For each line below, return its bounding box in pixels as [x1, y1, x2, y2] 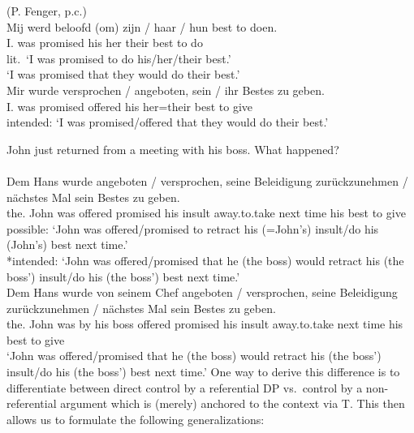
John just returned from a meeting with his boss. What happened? [6, 140, 339, 157]
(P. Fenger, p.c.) [6, 2, 87, 19]
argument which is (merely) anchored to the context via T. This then [60, 395, 405, 412]
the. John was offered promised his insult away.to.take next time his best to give [6, 204, 406, 221]
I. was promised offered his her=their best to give [6, 97, 252, 114]
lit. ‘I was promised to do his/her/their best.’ [6, 49, 231, 66]
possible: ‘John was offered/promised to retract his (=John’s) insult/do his [6, 220, 379, 237]
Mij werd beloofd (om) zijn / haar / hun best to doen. [6, 18, 278, 35]
